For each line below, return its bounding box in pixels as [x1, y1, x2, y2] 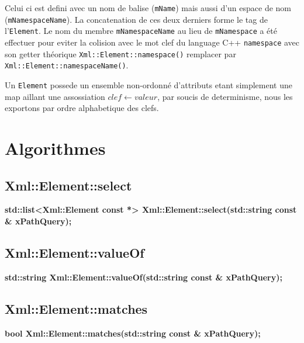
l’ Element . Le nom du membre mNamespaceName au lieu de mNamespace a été [5, 25, 277, 37]
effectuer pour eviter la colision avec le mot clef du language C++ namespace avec [5, 36, 300, 48]
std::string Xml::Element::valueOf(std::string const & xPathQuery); [5, 271, 282, 283]
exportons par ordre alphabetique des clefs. [5, 102, 159, 114]
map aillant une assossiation [5, 90, 105, 102]
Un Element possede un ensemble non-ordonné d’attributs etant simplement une [5, 78, 292, 91]
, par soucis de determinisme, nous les [157, 90, 293, 102]
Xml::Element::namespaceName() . [5, 59, 129, 71]
